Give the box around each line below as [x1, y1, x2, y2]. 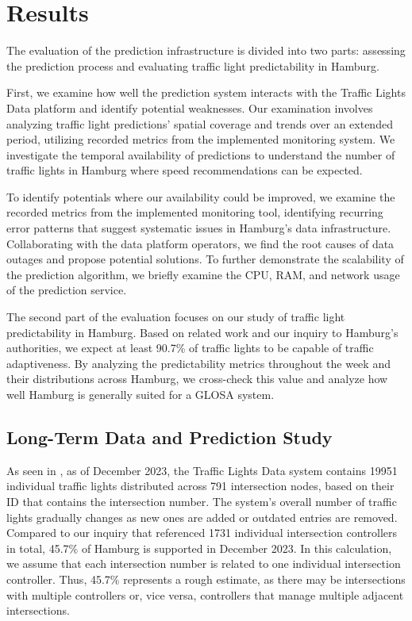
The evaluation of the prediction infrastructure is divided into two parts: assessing [6, 42, 406, 59]
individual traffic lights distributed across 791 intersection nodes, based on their [6, 477, 395, 494]
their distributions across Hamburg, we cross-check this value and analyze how [6, 370, 388, 387]
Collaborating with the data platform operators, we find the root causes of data [6, 235, 395, 251]
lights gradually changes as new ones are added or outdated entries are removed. [6, 508, 398, 525]
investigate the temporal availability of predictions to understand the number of [6, 146, 395, 163]
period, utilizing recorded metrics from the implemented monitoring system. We [6, 131, 395, 148]
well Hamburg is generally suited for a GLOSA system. [6, 386, 275, 402]
